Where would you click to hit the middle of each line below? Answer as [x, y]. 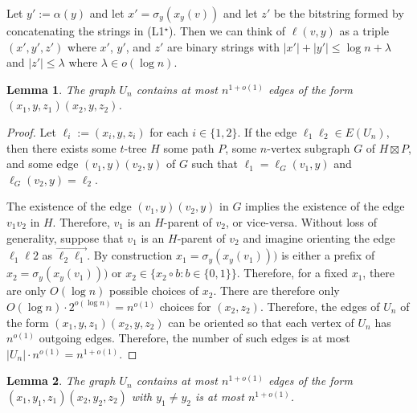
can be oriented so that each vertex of [261, 322]
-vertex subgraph [309, 147]
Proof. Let [31, 131]
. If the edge [267, 131]
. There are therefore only [276, 290]
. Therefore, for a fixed [292, 273]
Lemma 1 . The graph [61, 89]
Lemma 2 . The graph [61, 380]
